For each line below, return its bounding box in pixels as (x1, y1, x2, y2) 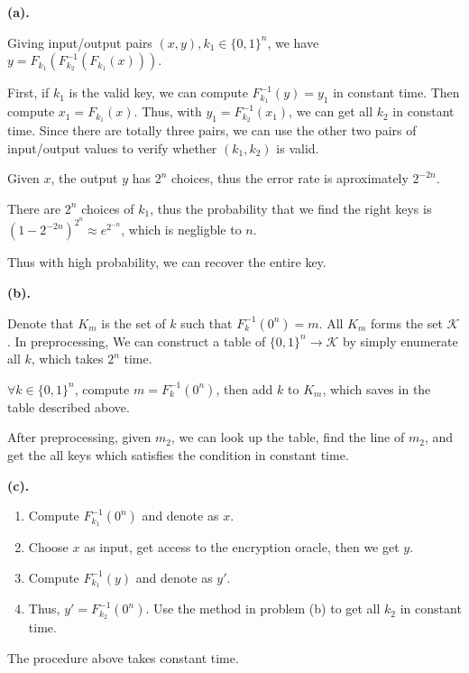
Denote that (7, 313, 74, 332)
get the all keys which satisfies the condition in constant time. (7, 445, 349, 464)
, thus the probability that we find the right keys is (150, 198, 432, 217)
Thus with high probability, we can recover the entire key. (7, 253, 326, 272)
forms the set (371, 313, 443, 332)
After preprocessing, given (7, 428, 152, 447)
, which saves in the (322, 379, 431, 398)
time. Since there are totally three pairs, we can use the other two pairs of (7, 120, 417, 139)
